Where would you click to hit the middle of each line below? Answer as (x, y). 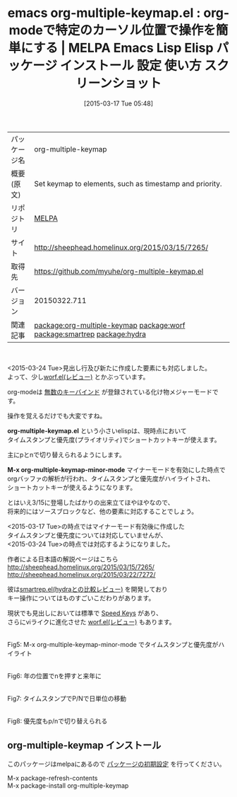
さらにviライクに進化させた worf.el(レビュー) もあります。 (91, 621)
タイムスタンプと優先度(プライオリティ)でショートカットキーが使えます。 (114, 440)
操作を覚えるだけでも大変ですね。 (57, 415)
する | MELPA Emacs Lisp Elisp (123, 48)
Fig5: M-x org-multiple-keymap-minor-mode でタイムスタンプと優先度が (113, 644)
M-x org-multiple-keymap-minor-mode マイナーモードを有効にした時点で (116, 469)
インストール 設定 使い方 (131, 66)
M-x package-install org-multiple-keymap (68, 785)
